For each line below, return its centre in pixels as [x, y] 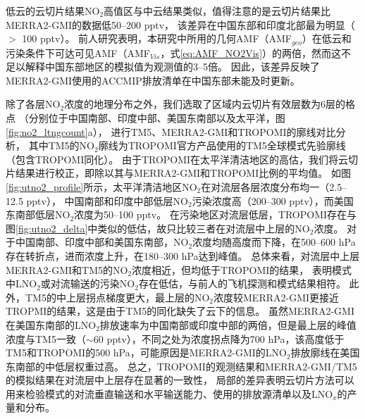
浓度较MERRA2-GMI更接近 [277, 297]
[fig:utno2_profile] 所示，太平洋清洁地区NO [101, 186]
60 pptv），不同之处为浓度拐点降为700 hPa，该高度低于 [219, 338]
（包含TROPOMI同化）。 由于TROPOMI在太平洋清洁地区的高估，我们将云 [177, 159]
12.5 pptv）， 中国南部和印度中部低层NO [97, 200]
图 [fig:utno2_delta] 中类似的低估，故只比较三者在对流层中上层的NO [158, 228]
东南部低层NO [38, 214]
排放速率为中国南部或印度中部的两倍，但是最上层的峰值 [228, 324]
